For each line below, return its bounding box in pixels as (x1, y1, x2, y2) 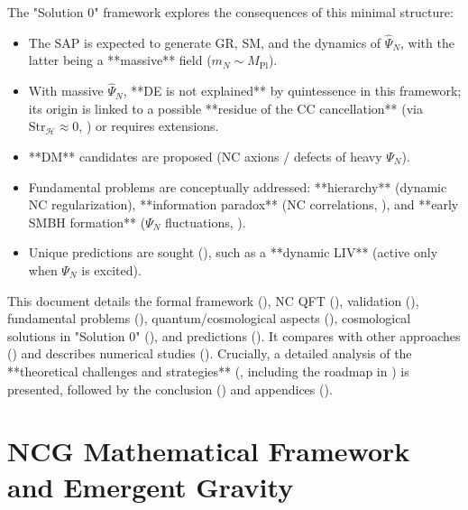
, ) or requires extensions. (78, 116, 219, 135)
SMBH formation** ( (28, 212, 146, 231)
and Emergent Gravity (7, 468, 294, 505)
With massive (28, 81, 104, 100)
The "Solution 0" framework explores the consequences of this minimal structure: (7, 3, 454, 21)
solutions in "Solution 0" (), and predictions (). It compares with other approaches (7, 326, 461, 345)
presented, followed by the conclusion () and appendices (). (7, 379, 333, 398)
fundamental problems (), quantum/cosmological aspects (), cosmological (7, 309, 411, 328)
